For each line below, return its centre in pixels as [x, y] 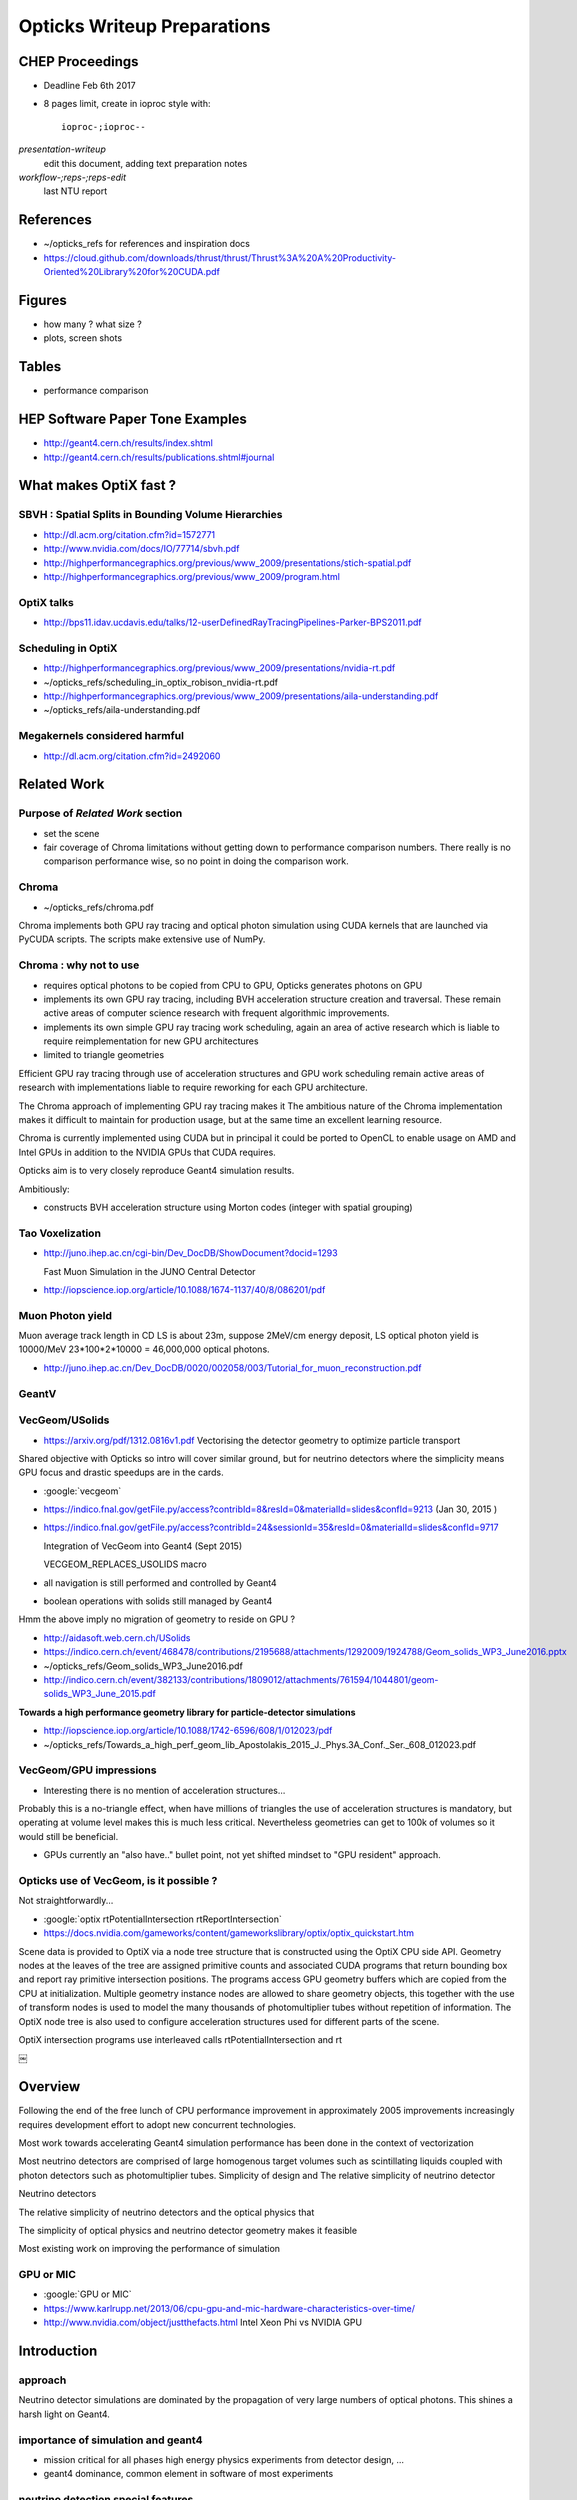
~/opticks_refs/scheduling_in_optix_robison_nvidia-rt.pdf [161, 682]
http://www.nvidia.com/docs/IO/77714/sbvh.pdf [141, 549]
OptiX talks [46, 602]
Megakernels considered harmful [101, 736]
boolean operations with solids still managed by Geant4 [158, 1601]
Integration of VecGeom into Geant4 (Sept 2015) [143, 1546]
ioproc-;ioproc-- [103, 126]
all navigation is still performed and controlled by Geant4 [160, 1582]
